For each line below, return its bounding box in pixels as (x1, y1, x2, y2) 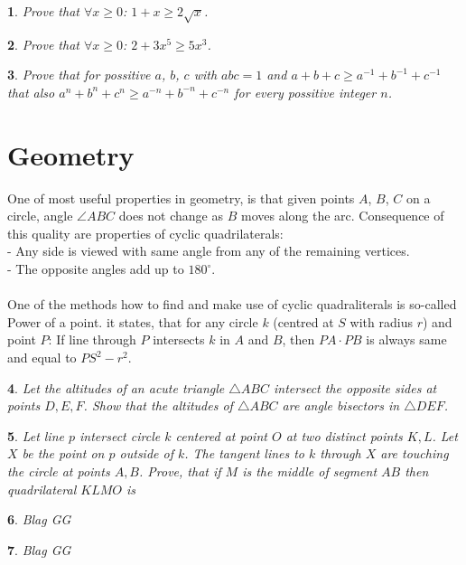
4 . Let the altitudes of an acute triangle (7, 378, 225, 397)
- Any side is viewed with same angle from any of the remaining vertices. (7, 241, 410, 260)
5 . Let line (7, 426, 64, 445)
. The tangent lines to (184, 444, 305, 463)
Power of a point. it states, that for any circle (7, 312, 258, 331)
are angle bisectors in (282, 396, 400, 415)
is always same (366, 330, 447, 349)
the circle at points (7, 461, 110, 480)
